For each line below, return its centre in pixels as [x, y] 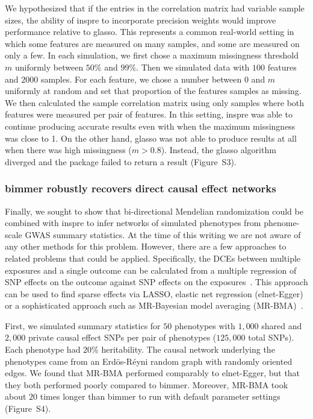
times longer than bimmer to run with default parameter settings [160, 396]
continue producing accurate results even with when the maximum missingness [150, 126]
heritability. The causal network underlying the [188, 349]
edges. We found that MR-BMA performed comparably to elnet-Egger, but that [153, 373]
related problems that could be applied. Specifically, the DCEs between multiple [153, 258]
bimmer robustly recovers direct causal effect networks [141, 188]
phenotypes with [205, 325]
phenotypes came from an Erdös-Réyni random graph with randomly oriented [149, 361]
